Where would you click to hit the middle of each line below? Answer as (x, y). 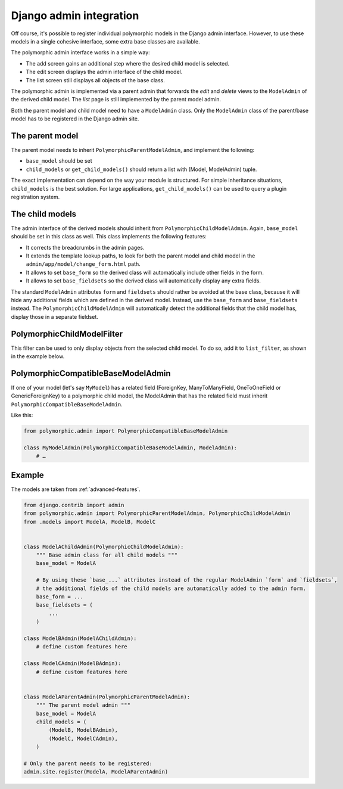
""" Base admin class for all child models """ (107, 555)
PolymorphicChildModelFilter (67, 334)
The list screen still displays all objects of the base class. (95, 80)
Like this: (22, 415)
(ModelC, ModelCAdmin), (83, 738)
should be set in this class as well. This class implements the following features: (109, 237)
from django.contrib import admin (74, 505)
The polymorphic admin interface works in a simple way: (80, 52)
